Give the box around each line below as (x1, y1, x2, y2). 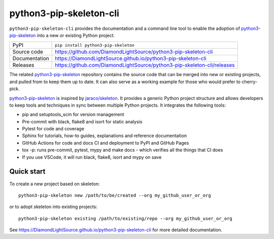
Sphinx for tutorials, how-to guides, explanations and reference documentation (22, 132, 187, 139)
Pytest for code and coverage (22, 126, 85, 132)
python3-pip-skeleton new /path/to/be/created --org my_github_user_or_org (18, 192, 211, 198)
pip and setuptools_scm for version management (22, 112, 124, 118)
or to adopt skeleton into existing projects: (9, 203, 97, 210)
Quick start (9, 167, 46, 176)
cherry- (242, 79, 258, 85)
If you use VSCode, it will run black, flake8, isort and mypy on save (22, 154, 162, 160)
